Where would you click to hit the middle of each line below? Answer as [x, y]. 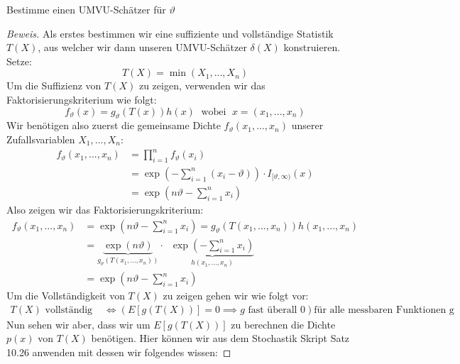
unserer [307, 125]
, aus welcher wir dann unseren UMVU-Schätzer [142, 47]
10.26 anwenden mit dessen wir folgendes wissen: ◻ [119, 352]
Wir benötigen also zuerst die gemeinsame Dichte [114, 125]
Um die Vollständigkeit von [66, 296]
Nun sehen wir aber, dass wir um [78, 324]
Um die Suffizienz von [54, 86]
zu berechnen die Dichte [283, 324]
